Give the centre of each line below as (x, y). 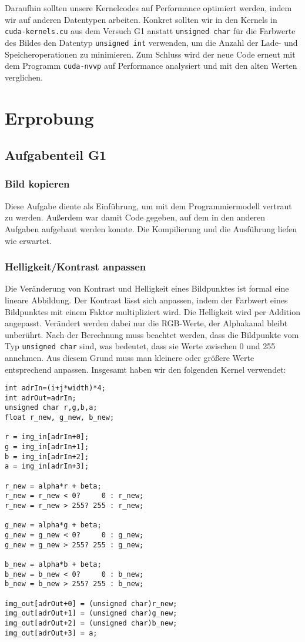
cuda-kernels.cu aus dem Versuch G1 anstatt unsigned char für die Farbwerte (150, 31)
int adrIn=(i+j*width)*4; (55, 388)
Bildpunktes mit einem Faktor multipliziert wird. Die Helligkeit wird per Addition (152, 311)
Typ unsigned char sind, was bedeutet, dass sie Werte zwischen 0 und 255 (140, 346)
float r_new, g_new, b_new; (60, 418)
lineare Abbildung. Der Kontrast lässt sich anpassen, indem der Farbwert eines (146, 300)
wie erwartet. (28, 240)
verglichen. (24, 77)
